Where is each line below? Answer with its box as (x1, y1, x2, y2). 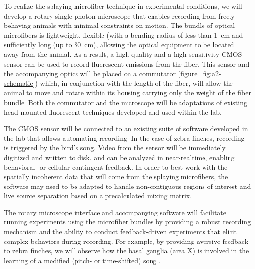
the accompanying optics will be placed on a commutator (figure (4, 68, 198, 79)
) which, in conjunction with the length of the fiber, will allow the (35, 78, 233, 88)
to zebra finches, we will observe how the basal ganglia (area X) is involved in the (4, 245, 249, 256)
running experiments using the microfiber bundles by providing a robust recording (4, 216, 251, 227)
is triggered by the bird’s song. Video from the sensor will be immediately (4, 142, 226, 153)
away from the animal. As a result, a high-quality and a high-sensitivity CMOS (4, 49, 242, 59)
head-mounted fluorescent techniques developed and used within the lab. (4, 107, 222, 117)
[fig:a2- (201, 68, 221, 79)
